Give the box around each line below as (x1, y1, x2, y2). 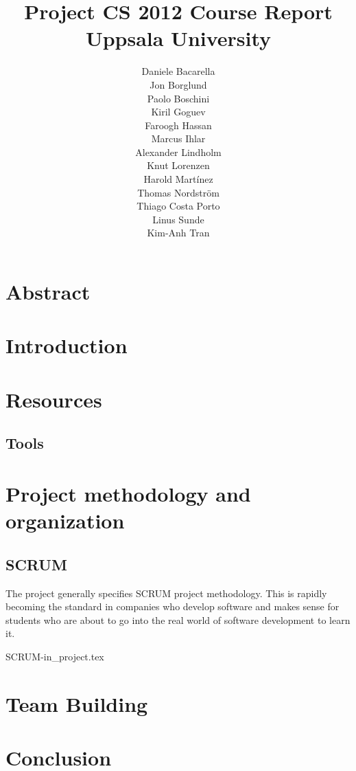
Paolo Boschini (147, 91, 210, 105)
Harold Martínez (143, 172, 213, 186)
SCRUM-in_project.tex (5, 649, 104, 663)
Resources (5, 385, 102, 413)
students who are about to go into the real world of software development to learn (5, 612, 351, 627)
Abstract (5, 278, 91, 306)
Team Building (5, 689, 148, 717)
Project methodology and (5, 479, 251, 507)
